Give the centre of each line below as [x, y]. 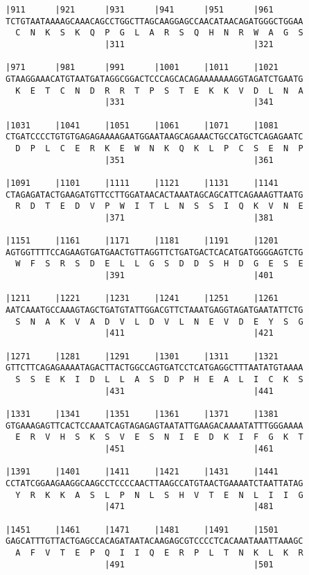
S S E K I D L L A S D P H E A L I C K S [159, 379]
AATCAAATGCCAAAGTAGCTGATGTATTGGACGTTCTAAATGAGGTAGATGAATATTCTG [154, 310]
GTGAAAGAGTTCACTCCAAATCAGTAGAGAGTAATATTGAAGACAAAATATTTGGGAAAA [154, 426]
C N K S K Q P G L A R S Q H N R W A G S [159, 33]
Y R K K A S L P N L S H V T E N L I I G [159, 495]
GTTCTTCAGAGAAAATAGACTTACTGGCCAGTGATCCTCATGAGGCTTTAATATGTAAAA [154, 368]
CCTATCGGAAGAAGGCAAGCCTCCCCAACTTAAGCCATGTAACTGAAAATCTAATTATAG [154, 483]
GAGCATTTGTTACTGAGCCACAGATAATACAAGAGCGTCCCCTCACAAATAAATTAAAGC [154, 541]
